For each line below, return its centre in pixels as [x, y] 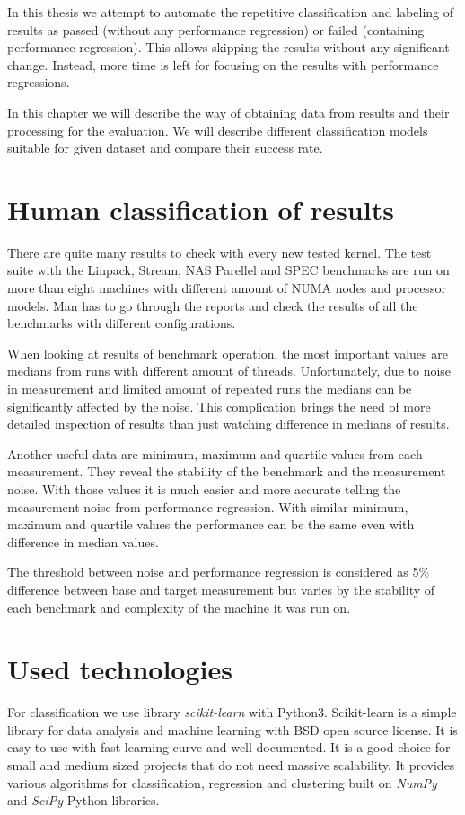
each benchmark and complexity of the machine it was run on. [179, 607]
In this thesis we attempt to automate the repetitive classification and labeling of [231, 12]
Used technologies [120, 669]
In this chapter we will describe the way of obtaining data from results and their [228, 112]
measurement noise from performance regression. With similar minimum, [208, 506]
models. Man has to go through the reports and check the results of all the [213, 305]
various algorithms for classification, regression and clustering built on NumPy [222, 782]
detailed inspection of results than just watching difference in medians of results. [228, 424]
